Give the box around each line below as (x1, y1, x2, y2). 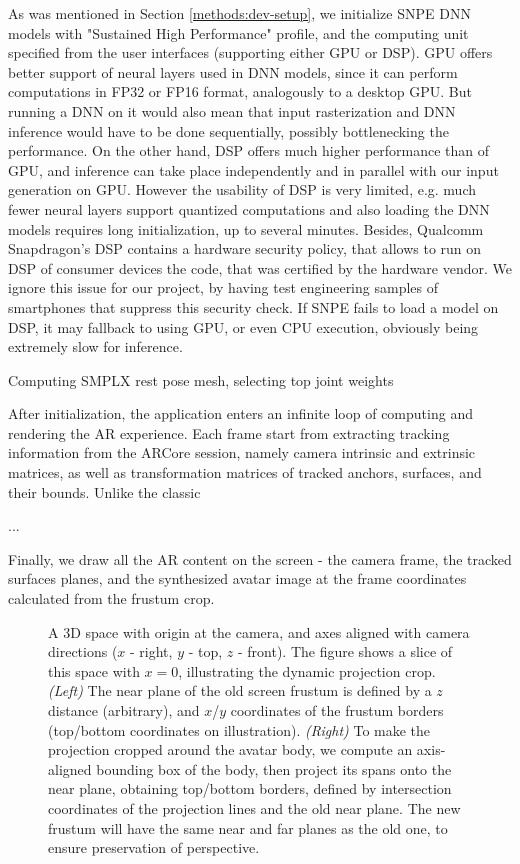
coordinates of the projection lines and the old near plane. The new (48, 797, 461, 818)
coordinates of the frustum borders (230, 700, 444, 720)
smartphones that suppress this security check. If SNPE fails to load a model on (8, 296, 499, 317)
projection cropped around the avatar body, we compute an (48, 739, 413, 760)
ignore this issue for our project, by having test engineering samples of (8, 277, 438, 298)
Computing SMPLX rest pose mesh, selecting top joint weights (8, 369, 394, 390)
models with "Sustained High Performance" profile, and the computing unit (8, 22, 469, 43)
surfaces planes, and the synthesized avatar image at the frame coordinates (8, 568, 467, 589)
